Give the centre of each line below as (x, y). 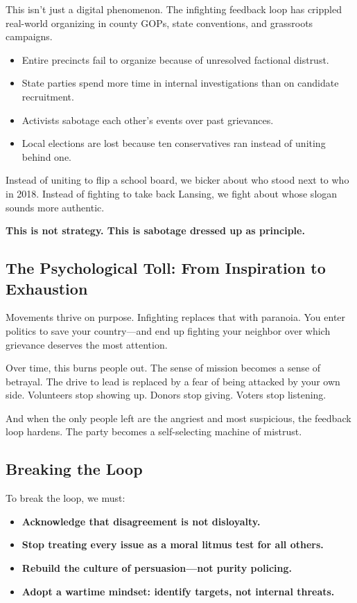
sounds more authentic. (55, 207)
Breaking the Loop (74, 469)
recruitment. (48, 96)
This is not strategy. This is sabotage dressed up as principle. (155, 230)
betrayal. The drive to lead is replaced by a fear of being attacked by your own (173, 381)
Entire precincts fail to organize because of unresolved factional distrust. (175, 59)
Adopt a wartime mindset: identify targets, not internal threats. (178, 591)
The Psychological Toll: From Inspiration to (166, 268)
